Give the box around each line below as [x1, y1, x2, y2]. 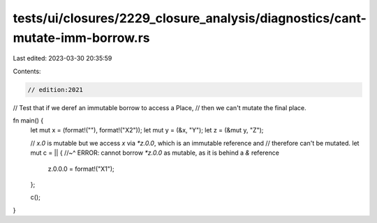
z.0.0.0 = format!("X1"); [47, 164, 114, 173]
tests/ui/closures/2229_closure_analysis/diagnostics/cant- [13, 10, 367, 26]
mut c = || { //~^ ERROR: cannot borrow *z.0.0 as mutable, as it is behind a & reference [30, 148, 279, 157]
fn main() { [13, 116, 44, 125]
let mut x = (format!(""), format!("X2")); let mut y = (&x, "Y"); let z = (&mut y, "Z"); [30, 126, 264, 134]
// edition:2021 [27, 86, 84, 93]
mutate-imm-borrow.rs [13, 30, 150, 45]
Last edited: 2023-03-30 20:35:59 [13, 54, 112, 63]
